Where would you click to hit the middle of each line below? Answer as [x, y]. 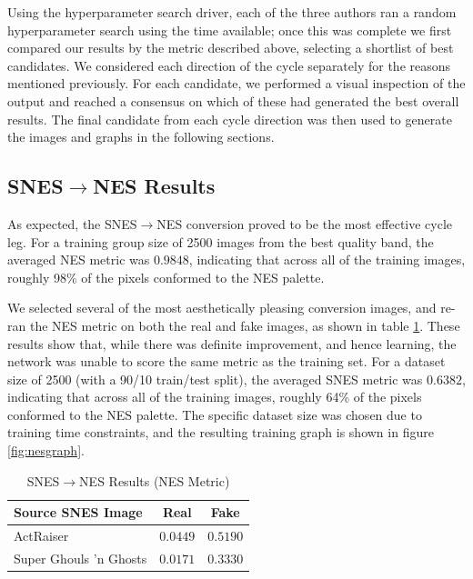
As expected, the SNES [72, 223]
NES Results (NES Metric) [155, 480]
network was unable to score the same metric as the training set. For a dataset [226, 361]
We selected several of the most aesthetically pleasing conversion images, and [222, 308]
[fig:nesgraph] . [46, 450]
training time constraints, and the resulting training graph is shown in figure [221, 432]
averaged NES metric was [79, 260]
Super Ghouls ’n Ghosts [81, 558]
